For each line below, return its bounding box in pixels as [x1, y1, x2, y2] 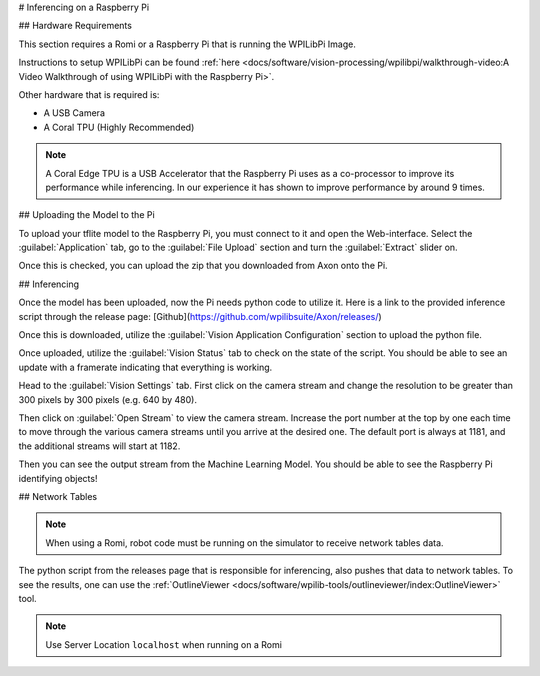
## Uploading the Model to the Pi [18, 209, 155, 221]
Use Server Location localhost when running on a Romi [45, 638, 282, 650]
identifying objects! [18, 472, 98, 484]
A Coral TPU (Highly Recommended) [43, 121, 195, 133]
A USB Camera [43, 107, 105, 119]
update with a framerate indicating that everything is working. [18, 361, 273, 373]
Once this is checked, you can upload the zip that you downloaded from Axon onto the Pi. [18, 260, 389, 272]
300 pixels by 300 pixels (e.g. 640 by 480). [18, 393, 197, 405]
